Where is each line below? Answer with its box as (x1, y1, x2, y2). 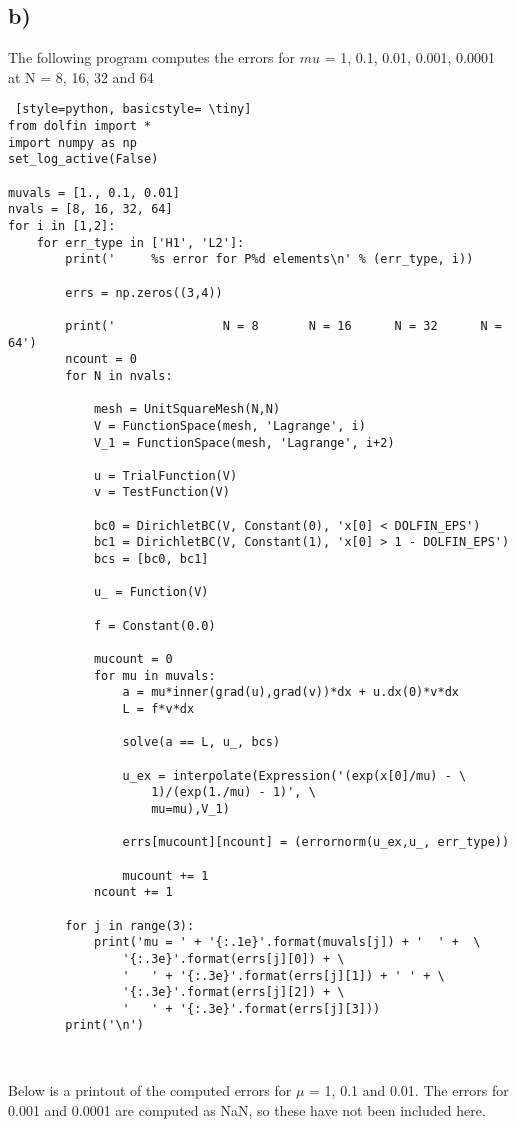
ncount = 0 (65, 352, 137, 367)
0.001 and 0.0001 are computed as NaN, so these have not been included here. (8, 1100, 486, 1121)
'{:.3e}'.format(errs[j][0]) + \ (122, 951, 345, 966)
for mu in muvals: (93, 668, 216, 683)
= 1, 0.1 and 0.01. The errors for (309, 1080, 509, 1101)
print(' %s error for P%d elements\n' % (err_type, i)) (65, 252, 474, 267)
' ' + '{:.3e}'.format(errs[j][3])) (122, 1001, 381, 1016)
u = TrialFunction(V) (93, 468, 238, 483)
